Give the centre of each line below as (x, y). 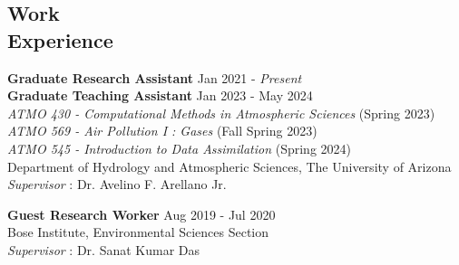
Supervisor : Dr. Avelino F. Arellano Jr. (117, 184)
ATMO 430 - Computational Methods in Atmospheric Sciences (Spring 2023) (221, 113)
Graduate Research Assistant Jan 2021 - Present (155, 77)
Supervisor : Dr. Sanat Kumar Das (104, 249)
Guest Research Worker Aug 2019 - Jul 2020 (142, 214)
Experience (60, 39)
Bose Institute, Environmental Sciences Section (138, 232)
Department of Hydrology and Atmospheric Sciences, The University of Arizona (229, 166)
